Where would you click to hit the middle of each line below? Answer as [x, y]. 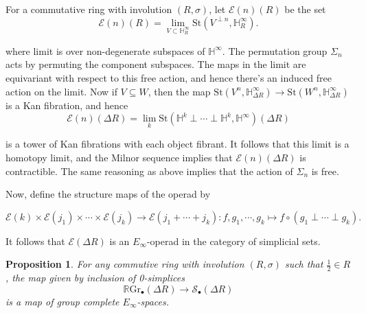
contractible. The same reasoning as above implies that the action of [149, 171]
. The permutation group [275, 50]
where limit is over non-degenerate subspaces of [105, 50]
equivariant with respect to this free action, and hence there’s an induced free [169, 77]
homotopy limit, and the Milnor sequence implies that [119, 157]
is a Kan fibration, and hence [67, 105]
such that [304, 264]
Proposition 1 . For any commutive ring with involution [125, 264]
